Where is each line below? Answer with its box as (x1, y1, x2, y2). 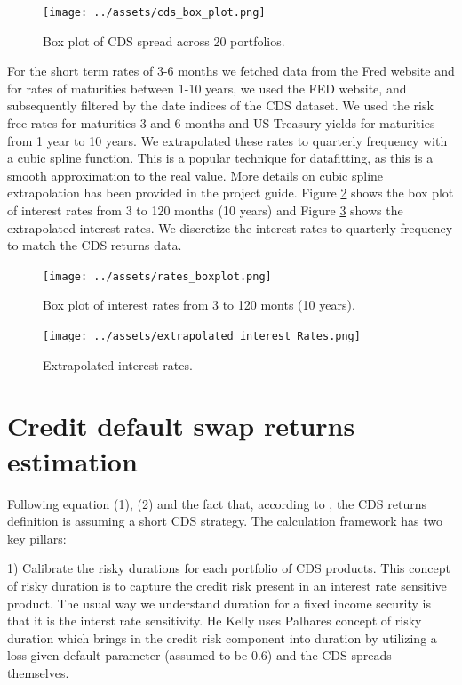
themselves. (7, 663, 69, 681)
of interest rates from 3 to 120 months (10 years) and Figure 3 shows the (7, 201, 403, 219)
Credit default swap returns (7, 407, 355, 444)
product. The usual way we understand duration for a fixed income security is (7, 593, 431, 612)
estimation (7, 442, 138, 479)
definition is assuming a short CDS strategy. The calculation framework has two (7, 512, 443, 530)
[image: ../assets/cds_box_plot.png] (43, 6, 266, 19)
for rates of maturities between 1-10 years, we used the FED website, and (7, 78, 407, 97)
